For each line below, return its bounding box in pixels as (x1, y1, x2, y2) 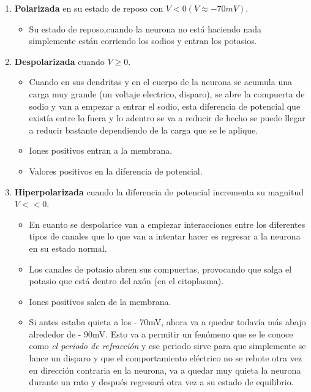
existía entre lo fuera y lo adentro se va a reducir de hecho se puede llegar (29, 111, 305, 124)
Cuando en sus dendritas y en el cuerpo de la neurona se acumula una (29, 75, 292, 88)
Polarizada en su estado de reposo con (14, 2, 163, 14)
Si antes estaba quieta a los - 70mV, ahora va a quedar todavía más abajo (29, 315, 306, 328)
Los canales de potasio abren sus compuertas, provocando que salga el (29, 262, 292, 275)
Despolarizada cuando (14, 55, 105, 67)
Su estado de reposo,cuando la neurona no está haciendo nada (29, 22, 262, 35)
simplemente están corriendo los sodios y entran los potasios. (29, 34, 257, 47)
